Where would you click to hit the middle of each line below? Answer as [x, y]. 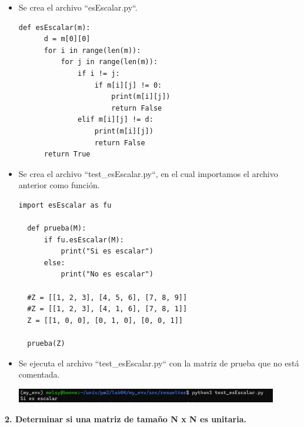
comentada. [39, 374]
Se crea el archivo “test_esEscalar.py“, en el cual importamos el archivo [148, 173]
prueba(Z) [46, 344]
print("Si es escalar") [107, 251]
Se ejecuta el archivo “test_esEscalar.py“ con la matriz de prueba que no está [159, 363]
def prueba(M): [57, 228]
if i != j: [99, 73]
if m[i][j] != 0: [128, 85]
